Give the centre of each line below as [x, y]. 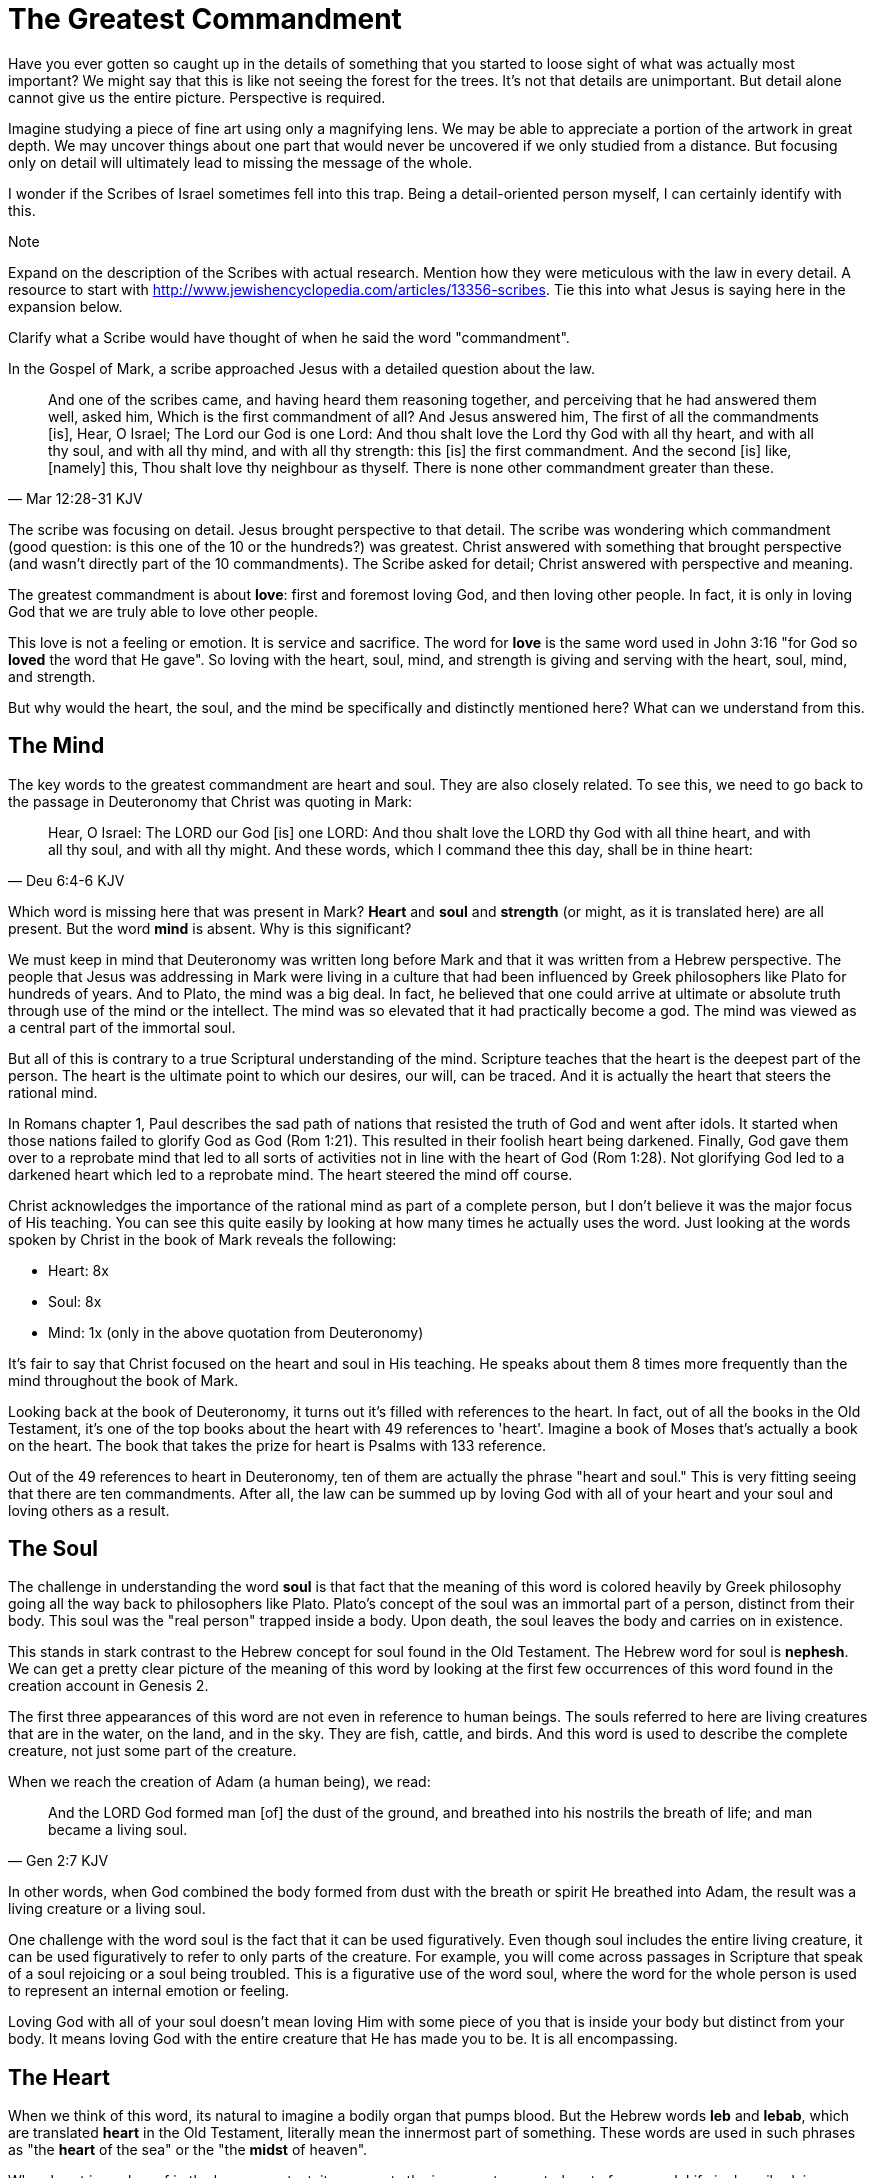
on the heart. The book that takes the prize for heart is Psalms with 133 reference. [277, 1445]
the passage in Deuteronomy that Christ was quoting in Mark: [210, 801]
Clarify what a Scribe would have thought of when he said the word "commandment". [289, 337]
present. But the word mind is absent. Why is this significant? [210, 928]
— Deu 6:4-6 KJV [66, 880]
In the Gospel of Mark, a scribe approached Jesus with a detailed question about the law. [301, 368]
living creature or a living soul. [107, 1909]
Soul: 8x [75, 1301]
